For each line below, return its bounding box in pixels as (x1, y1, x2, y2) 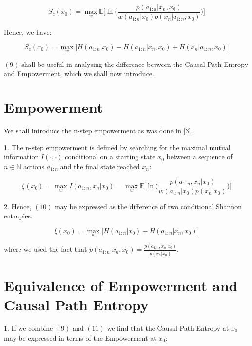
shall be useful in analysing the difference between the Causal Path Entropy (21, 59, 248, 69)
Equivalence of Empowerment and (4, 275, 238, 295)
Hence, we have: (4, 27, 52, 37)
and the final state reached (60, 161, 140, 171)
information (4, 151, 39, 162)
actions (23, 161, 45, 171)
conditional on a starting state (65, 151, 155, 162)
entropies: (4, 211, 33, 221)
